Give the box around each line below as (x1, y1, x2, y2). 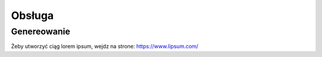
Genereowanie (11, 26, 71, 37)
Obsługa (11, 9, 54, 22)
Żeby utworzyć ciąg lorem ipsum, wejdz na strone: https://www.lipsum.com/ (11, 43, 199, 50)
